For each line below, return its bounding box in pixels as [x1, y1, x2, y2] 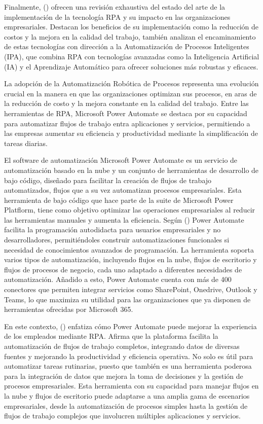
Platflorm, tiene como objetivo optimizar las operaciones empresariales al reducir [4, 204, 255, 215]
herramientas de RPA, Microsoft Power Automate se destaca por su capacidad [4, 108, 247, 118]
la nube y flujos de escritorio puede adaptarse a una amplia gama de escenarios [4, 390, 250, 401]
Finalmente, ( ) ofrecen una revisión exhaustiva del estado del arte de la [4, 2, 226, 12]
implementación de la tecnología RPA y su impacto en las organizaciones [4, 11, 231, 22]
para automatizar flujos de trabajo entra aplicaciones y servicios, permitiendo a [4, 118, 250, 128]
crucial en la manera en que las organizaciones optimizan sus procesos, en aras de [4, 88, 257, 98]
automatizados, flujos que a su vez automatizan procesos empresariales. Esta [4, 185, 242, 195]
